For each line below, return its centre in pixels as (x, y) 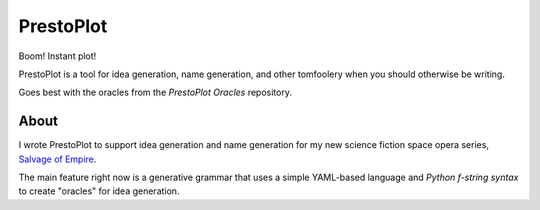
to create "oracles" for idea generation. (99, 191)
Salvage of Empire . (57, 159)
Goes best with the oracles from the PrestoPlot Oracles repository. (155, 92)
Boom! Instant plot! (57, 56)
